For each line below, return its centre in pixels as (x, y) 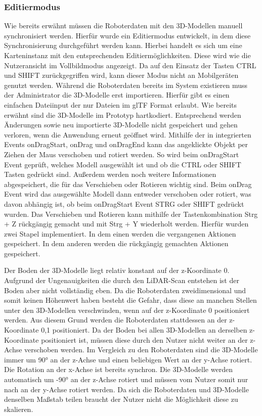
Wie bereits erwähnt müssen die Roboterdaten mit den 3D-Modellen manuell (123, 26)
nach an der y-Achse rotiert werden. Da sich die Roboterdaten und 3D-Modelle (126, 389)
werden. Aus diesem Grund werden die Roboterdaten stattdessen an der (116, 320)
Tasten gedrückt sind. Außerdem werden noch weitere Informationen (110, 174)
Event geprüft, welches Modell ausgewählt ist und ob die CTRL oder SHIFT (123, 164)
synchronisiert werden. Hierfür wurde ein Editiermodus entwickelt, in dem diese (127, 35)
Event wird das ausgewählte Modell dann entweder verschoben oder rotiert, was (128, 194)
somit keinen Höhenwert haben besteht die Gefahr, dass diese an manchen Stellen (130, 300)
